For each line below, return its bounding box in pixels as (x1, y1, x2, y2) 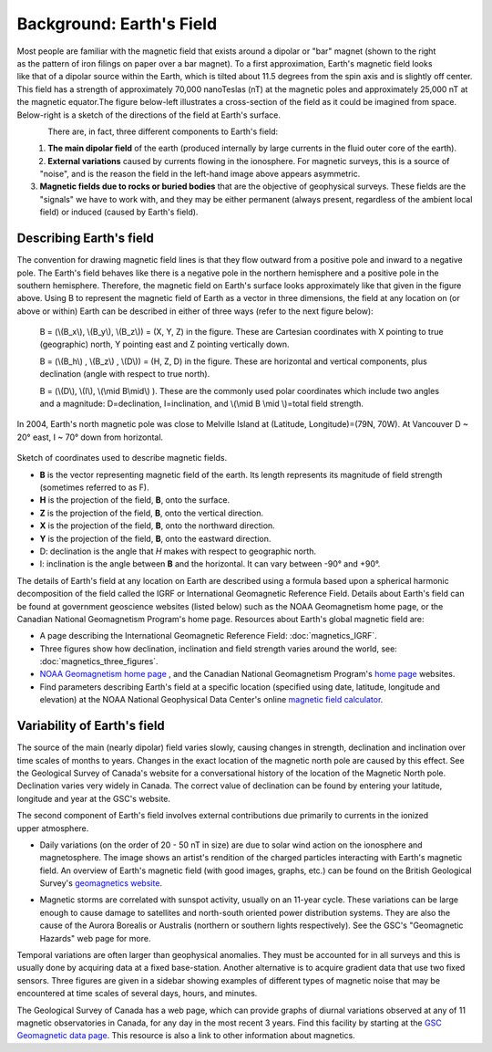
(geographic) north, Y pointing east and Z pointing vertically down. (39, 339, 290, 350)
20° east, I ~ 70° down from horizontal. (16, 432, 164, 443)
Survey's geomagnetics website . (39, 878, 163, 889)
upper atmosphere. (16, 822, 89, 834)
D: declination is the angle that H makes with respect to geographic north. (39, 546, 317, 557)
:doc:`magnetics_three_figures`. (39, 656, 159, 667)
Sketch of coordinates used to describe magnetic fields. (16, 453, 228, 464)
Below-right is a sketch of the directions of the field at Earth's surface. (16, 109, 282, 120)
